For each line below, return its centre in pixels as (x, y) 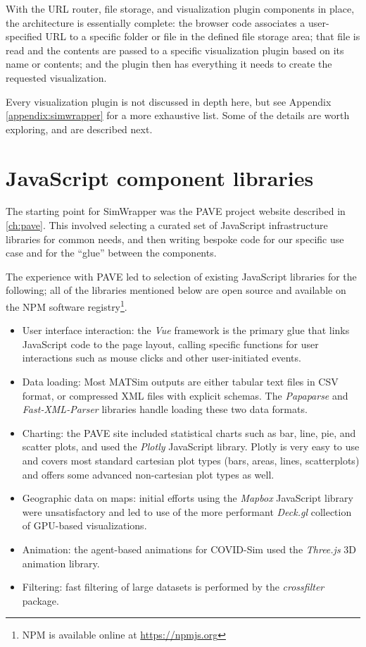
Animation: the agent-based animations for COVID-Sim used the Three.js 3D (189, 549)
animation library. (61, 563)
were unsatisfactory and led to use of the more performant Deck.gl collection (187, 511)
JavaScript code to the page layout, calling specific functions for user (170, 344)
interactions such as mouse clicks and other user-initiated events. (162, 358)
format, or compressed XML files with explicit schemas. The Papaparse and (185, 395)
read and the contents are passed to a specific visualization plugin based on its (175, 50)
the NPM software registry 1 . (67, 306)
